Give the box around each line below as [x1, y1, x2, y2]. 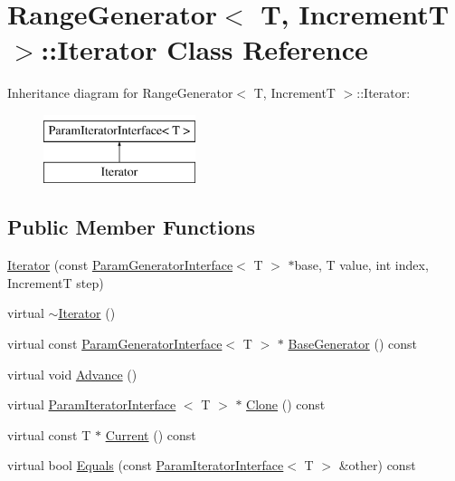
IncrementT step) [7, 273, 104, 292]
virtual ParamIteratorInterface [7, 395, 176, 414]
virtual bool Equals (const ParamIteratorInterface [7, 456, 284, 475]
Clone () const [246, 395, 326, 414]
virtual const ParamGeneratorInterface [7, 334, 223, 353]
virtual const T [7, 425, 91, 444]
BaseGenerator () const [288, 334, 417, 353]
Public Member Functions [7, 213, 255, 241]
